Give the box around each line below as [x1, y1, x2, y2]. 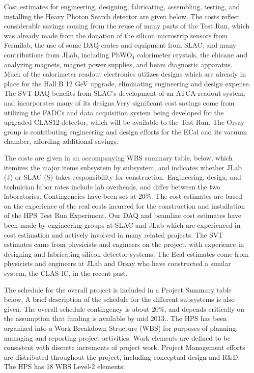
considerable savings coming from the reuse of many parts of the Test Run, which [4, 21, 250, 31]
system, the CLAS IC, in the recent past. [4, 268, 128, 278]
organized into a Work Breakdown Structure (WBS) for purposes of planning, [4, 323, 238, 333]
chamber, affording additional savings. [4, 136, 118, 146]
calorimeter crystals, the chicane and [137, 49, 248, 59]
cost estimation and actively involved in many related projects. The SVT [4, 229, 224, 240]
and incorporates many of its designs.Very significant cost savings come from [4, 97, 235, 107]
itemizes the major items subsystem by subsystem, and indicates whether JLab [4, 162, 242, 172]
